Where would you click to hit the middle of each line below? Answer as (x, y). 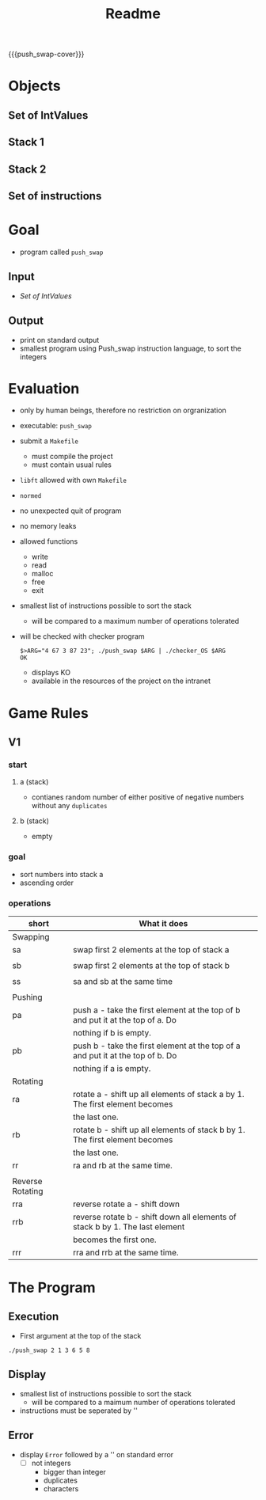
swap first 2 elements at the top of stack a (151, 949)
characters (61, 1488)
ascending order (46, 883)
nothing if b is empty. (112, 1032)
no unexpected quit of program (70, 511)
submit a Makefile (49, 441)
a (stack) (34, 782)
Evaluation (44, 388)
